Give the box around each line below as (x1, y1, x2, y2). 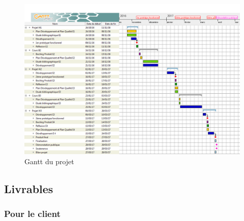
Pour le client (4, 207, 60, 220)
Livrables (4, 181, 53, 197)
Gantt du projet (24, 156, 74, 167)
